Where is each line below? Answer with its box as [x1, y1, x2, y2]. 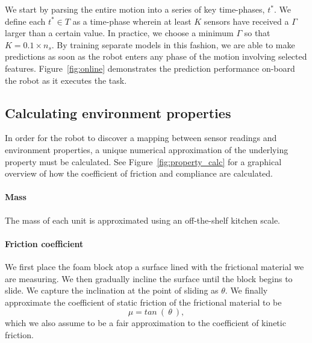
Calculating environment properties [5, 103, 231, 122]
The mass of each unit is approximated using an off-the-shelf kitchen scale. [5, 213, 281, 226]
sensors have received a [204, 14, 289, 27]
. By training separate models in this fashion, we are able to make [51, 38, 295, 51]
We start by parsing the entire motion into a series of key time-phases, [5, 3, 265, 15]
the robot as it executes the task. [5, 74, 127, 86]
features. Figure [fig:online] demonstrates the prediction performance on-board [5, 61, 295, 74]
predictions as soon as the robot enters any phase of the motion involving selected [5, 50, 307, 63]
